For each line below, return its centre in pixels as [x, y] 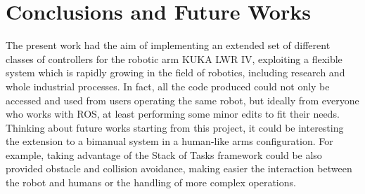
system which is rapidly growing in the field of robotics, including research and [175, 72]
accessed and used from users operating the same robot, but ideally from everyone [182, 100]
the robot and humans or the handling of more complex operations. [151, 182]
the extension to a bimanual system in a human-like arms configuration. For [169, 141]
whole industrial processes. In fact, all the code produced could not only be [168, 86]
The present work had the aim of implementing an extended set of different [168, 45]
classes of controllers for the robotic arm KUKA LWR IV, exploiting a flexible [174, 58]
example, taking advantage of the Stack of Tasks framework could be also [164, 154]
